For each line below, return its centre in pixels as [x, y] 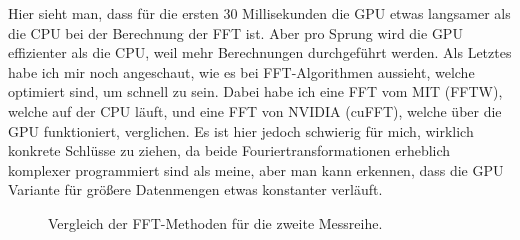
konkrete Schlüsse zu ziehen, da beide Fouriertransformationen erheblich [229, 150]
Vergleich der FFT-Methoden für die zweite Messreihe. [215, 222]
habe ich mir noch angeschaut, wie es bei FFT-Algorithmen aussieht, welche [241, 71]
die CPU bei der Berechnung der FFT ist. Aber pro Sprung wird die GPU [235, 32]
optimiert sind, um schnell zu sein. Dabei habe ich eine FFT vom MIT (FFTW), [255, 91]
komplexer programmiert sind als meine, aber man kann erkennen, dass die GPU [256, 169]
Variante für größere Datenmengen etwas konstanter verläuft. [195, 189]
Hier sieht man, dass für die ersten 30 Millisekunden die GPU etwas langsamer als [259, 13]
